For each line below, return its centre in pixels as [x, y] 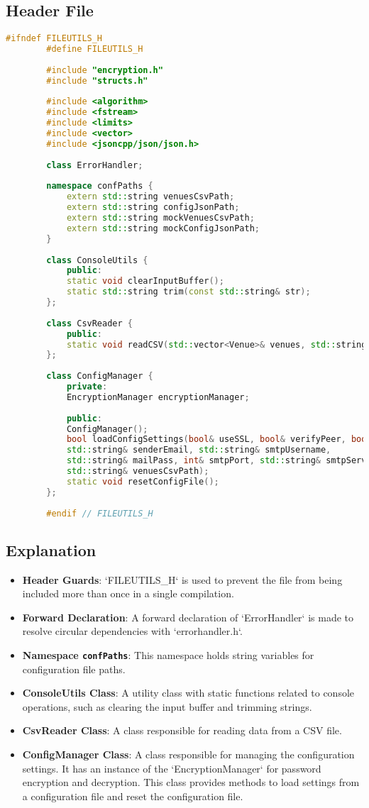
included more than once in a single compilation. [128, 593]
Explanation [51, 549]
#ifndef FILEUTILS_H [54, 39]
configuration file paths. [74, 669]
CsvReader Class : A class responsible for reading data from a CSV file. [182, 730]
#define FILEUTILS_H [95, 49]
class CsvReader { [89, 323]
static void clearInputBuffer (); [145, 281]
